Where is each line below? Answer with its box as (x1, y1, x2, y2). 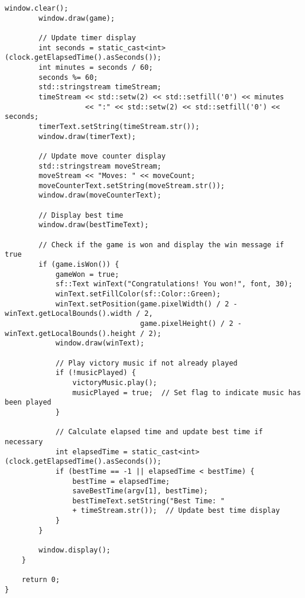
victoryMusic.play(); (72, 378, 157, 387)
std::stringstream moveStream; (38, 161, 161, 170)
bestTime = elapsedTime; (72, 477, 170, 486)
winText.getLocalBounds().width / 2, (5, 309, 153, 318)
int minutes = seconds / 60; (38, 63, 153, 72)
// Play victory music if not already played (55, 358, 238, 367)
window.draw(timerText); (38, 132, 136, 141)
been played (5, 398, 51, 407)
